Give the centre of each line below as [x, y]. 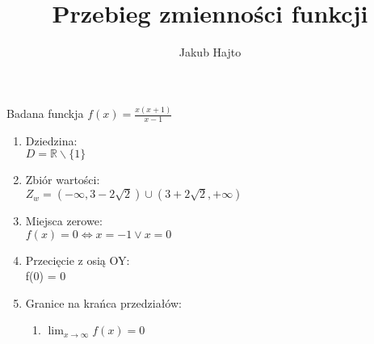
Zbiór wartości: [63, 180]
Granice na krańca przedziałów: [103, 302]
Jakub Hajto [210, 52]
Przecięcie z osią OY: [78, 260]
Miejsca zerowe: [64, 221]
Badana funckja [45, 113]
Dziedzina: [51, 140]
